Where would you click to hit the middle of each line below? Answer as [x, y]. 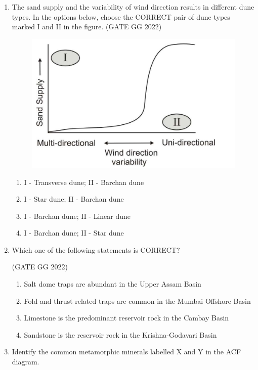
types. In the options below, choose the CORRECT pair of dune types [121, 16]
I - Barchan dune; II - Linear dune [77, 216]
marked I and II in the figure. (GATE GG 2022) [87, 27]
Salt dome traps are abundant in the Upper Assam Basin [113, 284]
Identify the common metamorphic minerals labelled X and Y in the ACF [126, 352]
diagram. [26, 362]
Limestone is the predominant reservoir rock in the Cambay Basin [126, 318]
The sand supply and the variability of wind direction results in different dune [133, 7]
